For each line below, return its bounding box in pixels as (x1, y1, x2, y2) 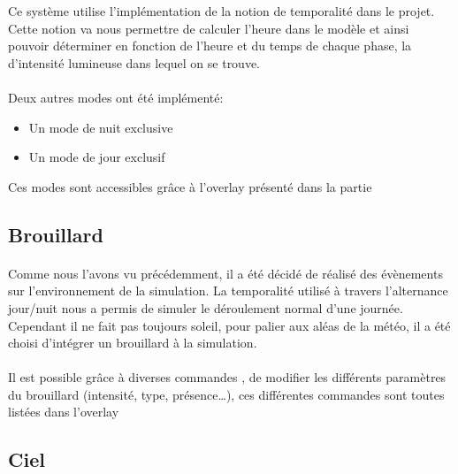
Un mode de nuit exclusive (28, 118, 173, 136)
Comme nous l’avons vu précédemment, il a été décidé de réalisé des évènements (8, 264, 443, 282)
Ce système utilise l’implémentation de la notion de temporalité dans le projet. (8, 2, 435, 19)
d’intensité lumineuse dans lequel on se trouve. (8, 53, 261, 72)
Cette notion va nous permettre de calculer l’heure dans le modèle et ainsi (8, 19, 409, 37)
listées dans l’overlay (8, 402, 119, 421)
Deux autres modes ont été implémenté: (8, 88, 224, 106)
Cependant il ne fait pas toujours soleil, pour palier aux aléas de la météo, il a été (8, 316, 451, 334)
